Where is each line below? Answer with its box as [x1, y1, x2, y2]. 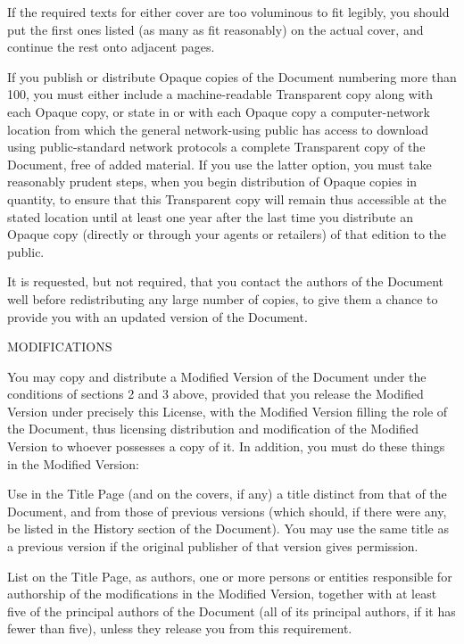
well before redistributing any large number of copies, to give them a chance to [7, 289, 438, 308]
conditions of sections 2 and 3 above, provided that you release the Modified [7, 384, 424, 403]
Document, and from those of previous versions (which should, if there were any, [7, 501, 447, 520]
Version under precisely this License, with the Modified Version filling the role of [7, 401, 448, 420]
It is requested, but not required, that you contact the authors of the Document [7, 272, 444, 291]
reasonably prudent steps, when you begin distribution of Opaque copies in [7, 172, 418, 191]
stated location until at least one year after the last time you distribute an [7, 207, 414, 226]
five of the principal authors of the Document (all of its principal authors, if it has [7, 601, 456, 620]
